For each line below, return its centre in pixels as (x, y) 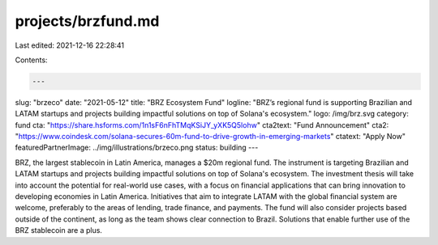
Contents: (31, 60)
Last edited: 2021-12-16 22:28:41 (70, 45)
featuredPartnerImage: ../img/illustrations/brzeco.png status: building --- (137, 148)
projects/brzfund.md (87, 21)
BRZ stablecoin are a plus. (59, 230)
